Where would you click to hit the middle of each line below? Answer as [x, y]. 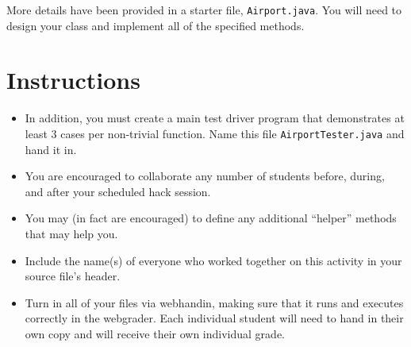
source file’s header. [73, 276]
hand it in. [51, 149]
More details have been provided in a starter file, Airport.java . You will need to [204, 10]
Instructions [73, 80]
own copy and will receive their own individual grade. [155, 333]
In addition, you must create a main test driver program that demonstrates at [215, 118]
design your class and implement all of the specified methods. [156, 25]
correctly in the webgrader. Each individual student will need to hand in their [214, 318]
